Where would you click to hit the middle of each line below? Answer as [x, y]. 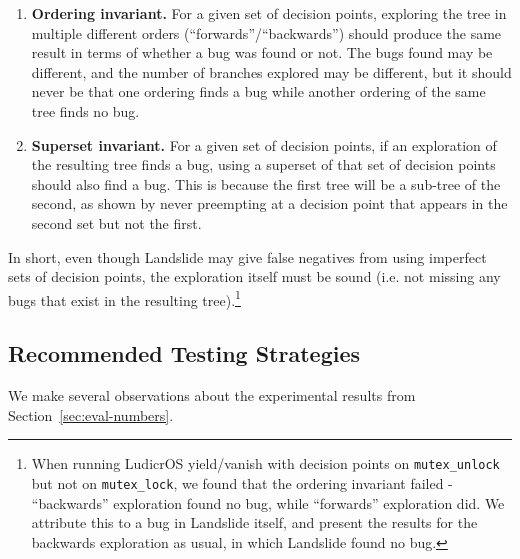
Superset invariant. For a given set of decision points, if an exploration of [264, 144]
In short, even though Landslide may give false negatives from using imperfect [247, 256]
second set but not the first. [116, 222]
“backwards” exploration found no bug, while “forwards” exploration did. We [268, 502]
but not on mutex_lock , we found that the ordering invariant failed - [242, 483]
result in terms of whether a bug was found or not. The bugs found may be [262, 52]
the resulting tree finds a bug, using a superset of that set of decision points [263, 164]
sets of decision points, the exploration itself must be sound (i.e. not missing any [254, 276]
